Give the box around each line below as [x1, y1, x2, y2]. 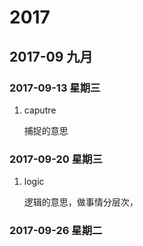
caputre [23, 104, 57, 116]
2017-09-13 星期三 [9, 81, 101, 95]
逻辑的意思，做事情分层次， [23, 196, 139, 208]
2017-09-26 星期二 [9, 224, 103, 238]
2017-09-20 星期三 [9, 152, 103, 166]
